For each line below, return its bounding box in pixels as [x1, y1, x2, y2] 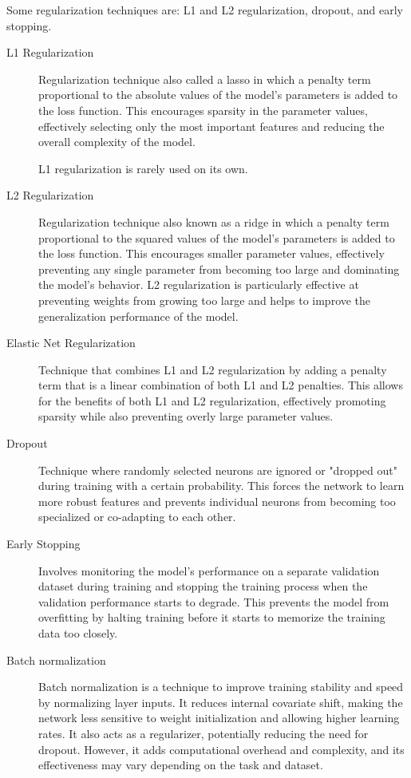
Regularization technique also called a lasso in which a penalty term [38, 70, 371, 87]
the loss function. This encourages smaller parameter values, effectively [38, 245, 385, 262]
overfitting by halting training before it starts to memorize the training [38, 609, 385, 626]
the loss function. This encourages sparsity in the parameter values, [38, 101, 368, 118]
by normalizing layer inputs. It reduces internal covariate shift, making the [38, 693, 403, 710]
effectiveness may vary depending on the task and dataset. [38, 756, 323, 773]
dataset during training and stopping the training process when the [38, 578, 368, 594]
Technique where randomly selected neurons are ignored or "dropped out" [38, 461, 397, 478]
